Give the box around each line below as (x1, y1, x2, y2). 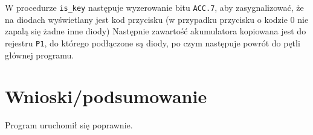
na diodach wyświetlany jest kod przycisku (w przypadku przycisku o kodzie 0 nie (5, 13, 309, 25)
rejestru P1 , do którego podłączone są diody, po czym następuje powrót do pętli (5, 36, 300, 49)
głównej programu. (5, 48, 74, 61)
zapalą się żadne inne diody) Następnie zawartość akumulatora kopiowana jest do (5, 25, 306, 37)
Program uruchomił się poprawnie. (5, 119, 133, 131)
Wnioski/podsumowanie (5, 84, 207, 108)
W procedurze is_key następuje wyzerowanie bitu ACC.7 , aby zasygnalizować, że (5, 1, 304, 13)
